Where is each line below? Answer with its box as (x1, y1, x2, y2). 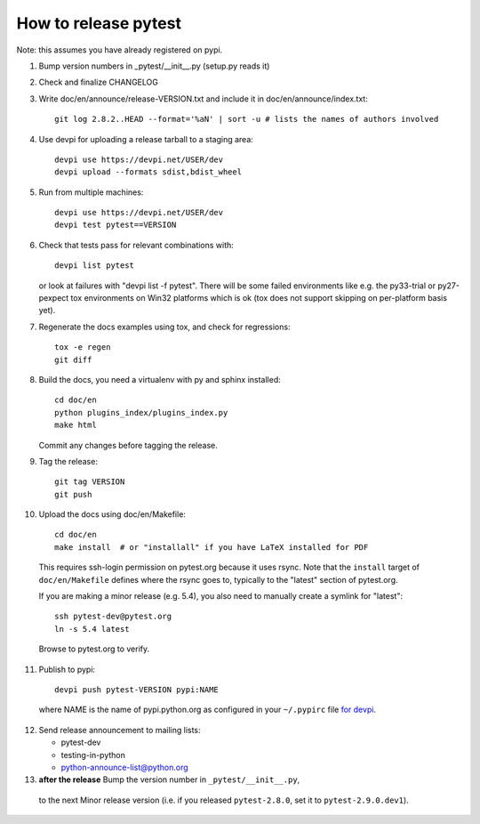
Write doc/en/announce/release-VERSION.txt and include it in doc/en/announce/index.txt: (38, 93, 368, 104)
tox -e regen (54, 343, 111, 352)
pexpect (38, 293, 69, 303)
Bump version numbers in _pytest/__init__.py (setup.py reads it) (38, 61, 270, 71)
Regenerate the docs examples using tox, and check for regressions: (38, 321, 291, 332)
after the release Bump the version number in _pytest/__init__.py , (38, 774, 300, 785)
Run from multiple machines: (38, 187, 144, 198)
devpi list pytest (54, 261, 135, 271)
